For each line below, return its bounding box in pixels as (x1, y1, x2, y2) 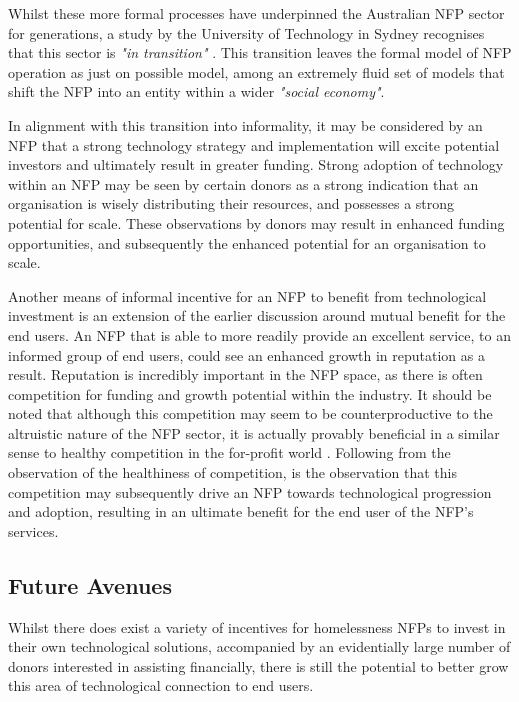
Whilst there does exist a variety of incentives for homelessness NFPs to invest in (8, 616, 506, 637)
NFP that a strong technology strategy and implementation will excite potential (8, 134, 500, 155)
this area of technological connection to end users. (8, 675, 314, 696)
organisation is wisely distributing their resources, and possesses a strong (8, 193, 455, 214)
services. (8, 520, 59, 541)
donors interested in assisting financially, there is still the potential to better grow (8, 655, 509, 676)
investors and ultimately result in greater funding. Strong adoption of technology (8, 154, 504, 175)
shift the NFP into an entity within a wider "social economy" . (8, 81, 385, 102)
